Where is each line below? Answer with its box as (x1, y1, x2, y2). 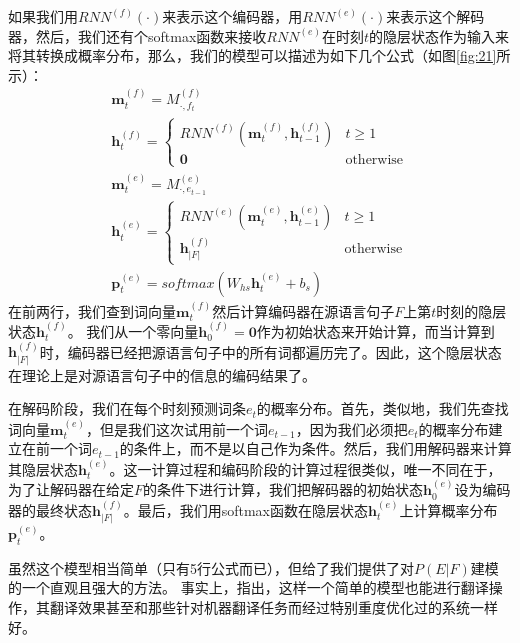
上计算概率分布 (399, 499, 498, 520)
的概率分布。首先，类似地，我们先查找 (256, 398, 509, 419)
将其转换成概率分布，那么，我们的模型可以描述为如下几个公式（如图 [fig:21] (8, 45, 497, 66)
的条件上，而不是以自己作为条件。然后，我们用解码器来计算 (119, 438, 512, 459)
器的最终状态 (8, 499, 92, 520)
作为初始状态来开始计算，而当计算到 (256, 320, 495, 341)
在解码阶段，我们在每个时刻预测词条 (8, 398, 246, 419)
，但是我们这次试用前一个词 (85, 418, 268, 439)
